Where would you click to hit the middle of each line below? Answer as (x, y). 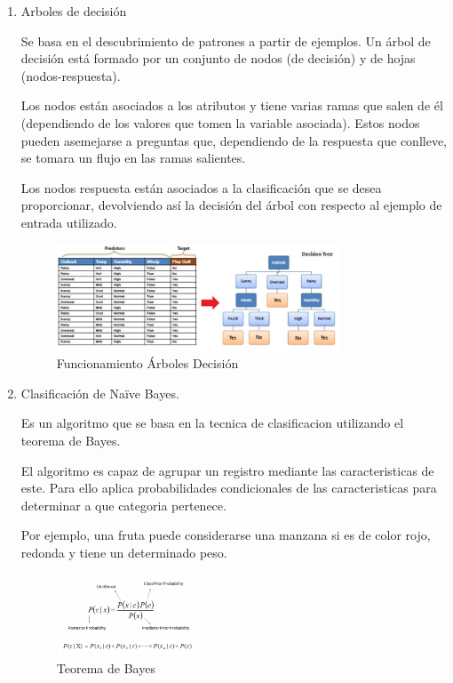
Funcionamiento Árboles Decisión (147, 363)
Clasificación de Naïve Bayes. (100, 393)
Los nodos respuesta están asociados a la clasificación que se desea (201, 187)
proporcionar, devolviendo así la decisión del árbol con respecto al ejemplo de (231, 205)
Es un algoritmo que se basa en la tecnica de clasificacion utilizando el (212, 423)
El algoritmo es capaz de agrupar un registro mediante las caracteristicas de (227, 470)
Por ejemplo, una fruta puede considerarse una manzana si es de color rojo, (226, 535)
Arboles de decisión (74, 11)
